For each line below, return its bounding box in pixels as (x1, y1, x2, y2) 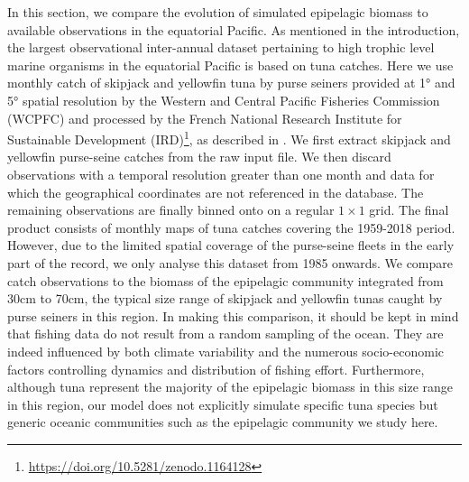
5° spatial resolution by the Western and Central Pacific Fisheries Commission (7, 90, 440, 109)
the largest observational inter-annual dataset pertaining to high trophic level (7, 38, 435, 57)
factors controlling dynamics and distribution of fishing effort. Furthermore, (7, 359, 425, 378)
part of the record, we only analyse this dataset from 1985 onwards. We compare (7, 253, 454, 272)
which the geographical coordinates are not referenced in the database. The (7, 182, 424, 201)
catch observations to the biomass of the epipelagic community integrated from (7, 271, 444, 290)
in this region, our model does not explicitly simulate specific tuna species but (7, 394, 438, 413)
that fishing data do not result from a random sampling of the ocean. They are (7, 324, 444, 343)
